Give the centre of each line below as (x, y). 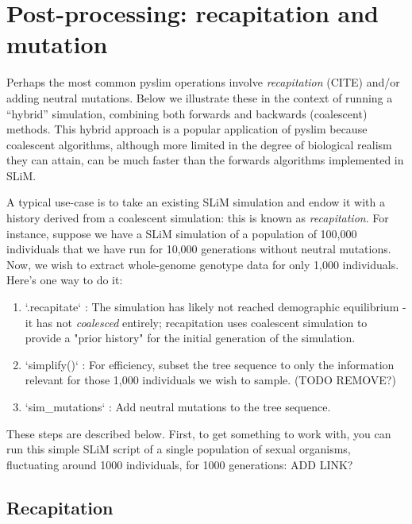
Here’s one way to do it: (65, 280)
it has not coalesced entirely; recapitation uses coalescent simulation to (196, 322)
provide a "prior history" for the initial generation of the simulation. (190, 338)
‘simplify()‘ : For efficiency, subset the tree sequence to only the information (210, 364)
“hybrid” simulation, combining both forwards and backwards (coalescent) (187, 113)
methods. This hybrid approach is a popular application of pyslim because (187, 129)
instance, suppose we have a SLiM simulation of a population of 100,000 (182, 233)
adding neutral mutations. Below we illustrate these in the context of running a (200, 97)
